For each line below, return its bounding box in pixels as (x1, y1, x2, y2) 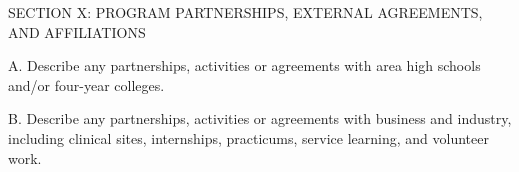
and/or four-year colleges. (8, 74, 165, 95)
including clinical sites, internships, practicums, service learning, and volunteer (8, 127, 489, 148)
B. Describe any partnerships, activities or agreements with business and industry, (8, 108, 512, 129)
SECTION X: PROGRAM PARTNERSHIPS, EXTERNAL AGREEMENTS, (8, 2, 483, 22)
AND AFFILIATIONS (8, 21, 146, 42)
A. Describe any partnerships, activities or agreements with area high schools (8, 55, 481, 76)
